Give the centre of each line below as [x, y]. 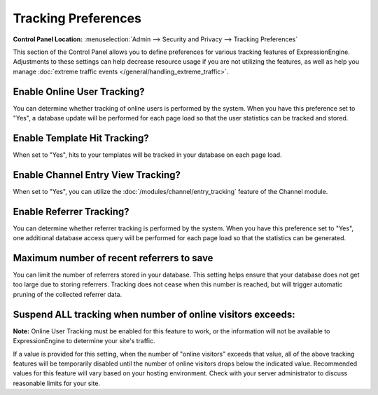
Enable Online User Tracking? [79, 91]
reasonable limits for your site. [57, 383]
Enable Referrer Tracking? [71, 211]
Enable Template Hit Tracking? [81, 138]
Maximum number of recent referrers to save [113, 258]
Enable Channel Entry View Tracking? [97, 175]
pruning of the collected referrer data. [68, 294]
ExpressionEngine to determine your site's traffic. [84, 341]
